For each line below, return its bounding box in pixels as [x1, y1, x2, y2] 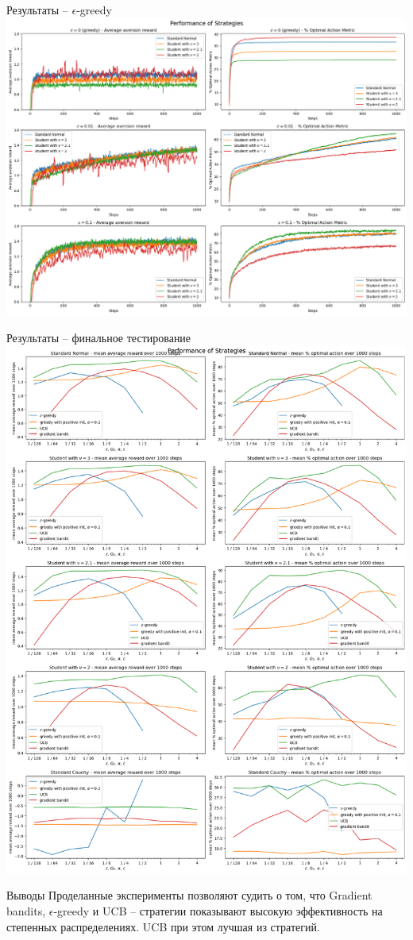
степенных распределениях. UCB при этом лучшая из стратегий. [6, 918, 320, 934]
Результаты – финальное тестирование [6, 329, 191, 345]
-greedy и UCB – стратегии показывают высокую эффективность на [53, 902, 383, 919]
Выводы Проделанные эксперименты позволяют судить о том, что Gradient [6, 887, 372, 903]
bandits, [6, 902, 46, 919]
